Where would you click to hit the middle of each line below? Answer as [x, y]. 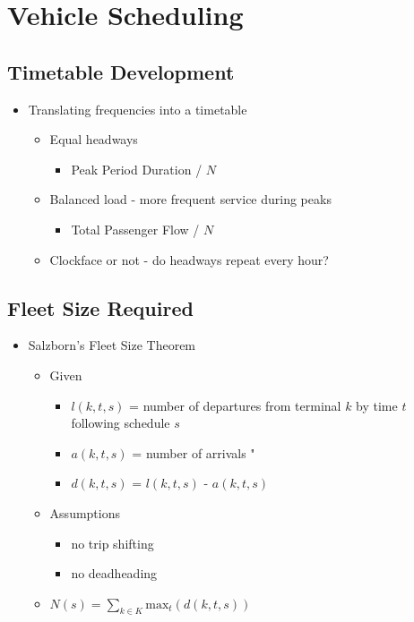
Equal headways [94, 139]
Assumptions [85, 512]
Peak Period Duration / [137, 169]
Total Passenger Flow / [135, 229]
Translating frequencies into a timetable [138, 109]
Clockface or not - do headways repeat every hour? [189, 259]
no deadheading [114, 573]
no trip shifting [112, 543]
